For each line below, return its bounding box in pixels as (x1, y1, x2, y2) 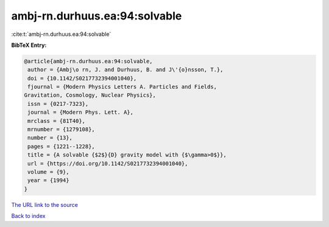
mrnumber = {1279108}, (27, 126, 96, 133)
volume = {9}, (27, 169, 69, 175)
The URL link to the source (11, 201, 79, 208)
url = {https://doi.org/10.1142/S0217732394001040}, (27, 160, 188, 167)
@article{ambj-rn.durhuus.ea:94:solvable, (24, 58, 153, 65)
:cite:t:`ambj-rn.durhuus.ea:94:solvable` (11, 30, 111, 38)
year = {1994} (27, 177, 69, 184)
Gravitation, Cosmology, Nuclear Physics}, (24, 92, 157, 99)
